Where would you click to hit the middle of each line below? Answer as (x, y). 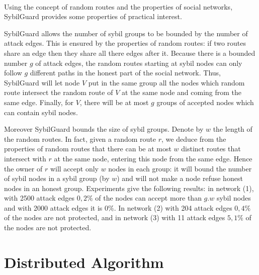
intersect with (25, 158)
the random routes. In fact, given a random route (80, 139)
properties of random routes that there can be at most (88, 149)
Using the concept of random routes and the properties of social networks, (118, 6)
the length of (233, 129)
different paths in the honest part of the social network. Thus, (125, 73)
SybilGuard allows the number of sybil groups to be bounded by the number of (126, 33)
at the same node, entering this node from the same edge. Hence (153, 158)
